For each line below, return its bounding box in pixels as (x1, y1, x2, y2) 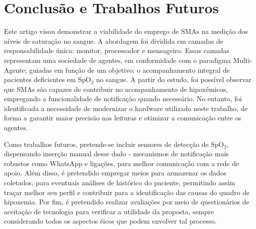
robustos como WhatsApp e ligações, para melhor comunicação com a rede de (4, 158, 239, 168)
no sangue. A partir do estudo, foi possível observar (96, 74, 252, 85)
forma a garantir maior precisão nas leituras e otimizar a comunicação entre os (4, 113, 242, 123)
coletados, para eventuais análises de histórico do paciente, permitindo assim (4, 177, 235, 188)
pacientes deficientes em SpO (4, 74, 91, 85)
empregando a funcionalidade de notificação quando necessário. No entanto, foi (4, 93, 242, 104)
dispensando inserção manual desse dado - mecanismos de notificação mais (4, 148, 229, 159)
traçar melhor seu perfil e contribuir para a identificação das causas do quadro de (4, 187, 250, 197)
